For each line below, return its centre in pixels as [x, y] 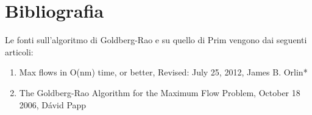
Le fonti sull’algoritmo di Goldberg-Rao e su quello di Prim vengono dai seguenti [156, 40]
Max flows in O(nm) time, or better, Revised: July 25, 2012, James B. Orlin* [163, 72]
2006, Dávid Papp [53, 104]
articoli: [19, 51]
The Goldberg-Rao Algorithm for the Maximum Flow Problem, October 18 [160, 92]
